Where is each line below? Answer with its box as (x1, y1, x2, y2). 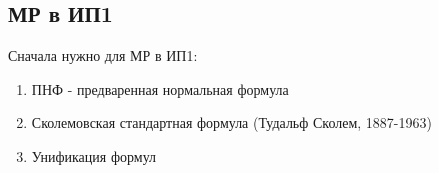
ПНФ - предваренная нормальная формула (31, 78, 289, 99)
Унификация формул (31, 145, 157, 166)
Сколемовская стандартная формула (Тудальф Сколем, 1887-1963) (31, 112, 432, 133)
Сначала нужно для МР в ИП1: (8, 45, 198, 66)
